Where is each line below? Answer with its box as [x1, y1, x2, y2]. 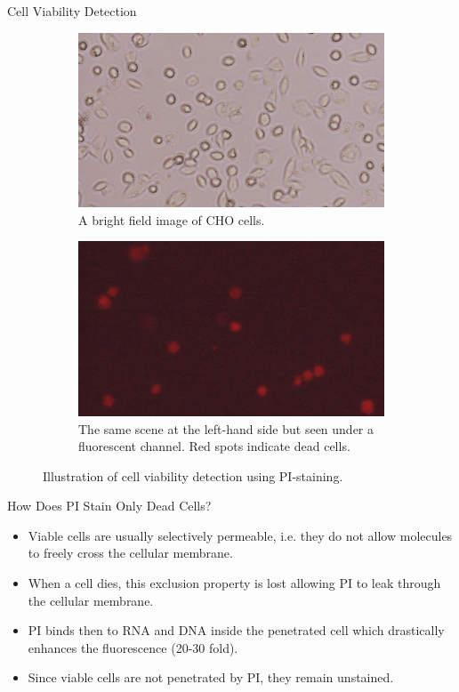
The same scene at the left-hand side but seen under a [78, 419, 374, 438]
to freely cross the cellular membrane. [28, 543, 233, 562]
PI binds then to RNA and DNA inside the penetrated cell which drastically [28, 621, 445, 640]
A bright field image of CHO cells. [78, 210, 265, 229]
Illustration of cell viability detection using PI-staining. [43, 466, 343, 485]
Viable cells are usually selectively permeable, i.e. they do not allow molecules [28, 526, 453, 544]
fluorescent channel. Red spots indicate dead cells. [78, 437, 350, 455]
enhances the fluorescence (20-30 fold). [28, 638, 238, 656]
